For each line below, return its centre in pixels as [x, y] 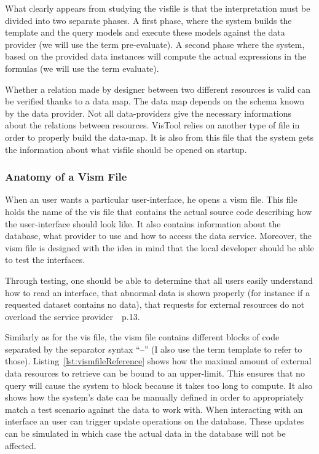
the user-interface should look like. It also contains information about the [143, 223]
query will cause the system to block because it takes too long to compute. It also [159, 385]
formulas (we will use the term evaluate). [82, 68]
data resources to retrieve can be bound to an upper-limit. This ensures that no [155, 373]
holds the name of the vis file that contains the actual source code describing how [159, 211]
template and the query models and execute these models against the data [145, 32]
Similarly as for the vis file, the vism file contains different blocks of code [142, 337]
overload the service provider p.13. [73, 316]
